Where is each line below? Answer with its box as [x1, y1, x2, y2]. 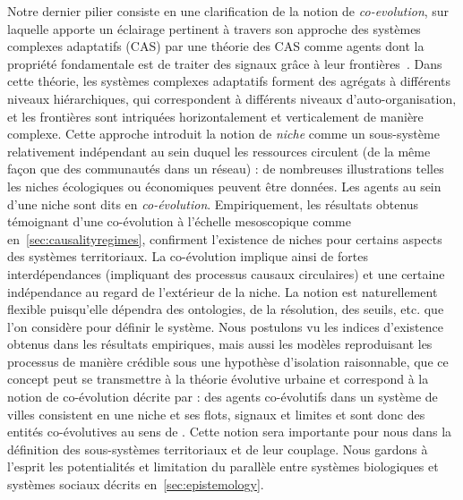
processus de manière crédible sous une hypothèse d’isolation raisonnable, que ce [7, 352, 449, 370]
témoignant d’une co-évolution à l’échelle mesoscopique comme [7, 212, 351, 231]
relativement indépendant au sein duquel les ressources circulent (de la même [7, 141, 431, 160]
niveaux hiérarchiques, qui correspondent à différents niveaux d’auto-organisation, [7, 89, 457, 107]
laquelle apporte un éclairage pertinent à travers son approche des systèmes [7, 19, 421, 38]
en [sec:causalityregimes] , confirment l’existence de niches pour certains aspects [7, 229, 442, 248]
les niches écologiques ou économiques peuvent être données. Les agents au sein [7, 176, 442, 195]
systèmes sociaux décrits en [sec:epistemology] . [7, 475, 264, 494]
